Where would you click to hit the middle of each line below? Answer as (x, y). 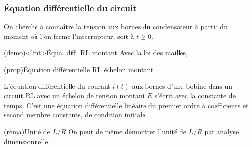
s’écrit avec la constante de (195, 95)
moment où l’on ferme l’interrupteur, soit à (69, 36)
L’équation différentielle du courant (57, 86)
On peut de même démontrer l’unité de (127, 131)
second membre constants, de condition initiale (75, 115)
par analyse (222, 131)
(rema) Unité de (27, 131)
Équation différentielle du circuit (70, 8)
